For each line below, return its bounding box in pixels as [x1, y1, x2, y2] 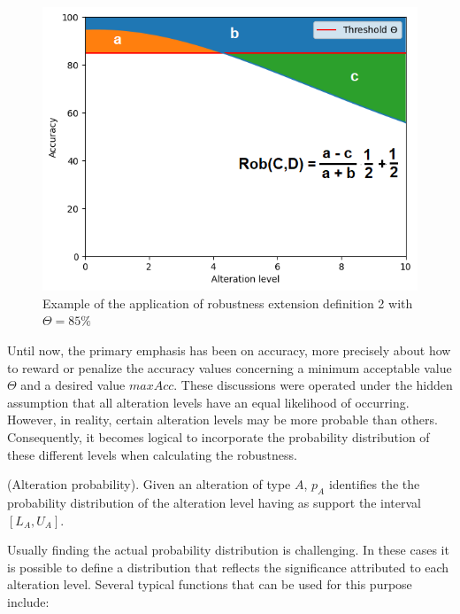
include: [7, 592, 50, 610]
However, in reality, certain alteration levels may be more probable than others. [7, 410, 438, 429]
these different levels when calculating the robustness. [7, 445, 297, 463]
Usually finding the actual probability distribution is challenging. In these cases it [7, 540, 449, 559]
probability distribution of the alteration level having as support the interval [7, 493, 421, 511]
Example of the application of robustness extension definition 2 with [42, 293, 413, 312]
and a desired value [20, 376, 126, 394]
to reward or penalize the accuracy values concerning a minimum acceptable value [7, 358, 452, 377]
